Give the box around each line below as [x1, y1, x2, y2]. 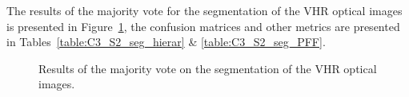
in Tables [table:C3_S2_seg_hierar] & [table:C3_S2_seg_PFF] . [6, 33, 326, 50]
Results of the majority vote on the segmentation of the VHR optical [38, 60, 377, 76]
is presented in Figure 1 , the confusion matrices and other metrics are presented [6, 17, 400, 34]
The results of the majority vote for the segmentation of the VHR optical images [6, 2, 403, 18]
